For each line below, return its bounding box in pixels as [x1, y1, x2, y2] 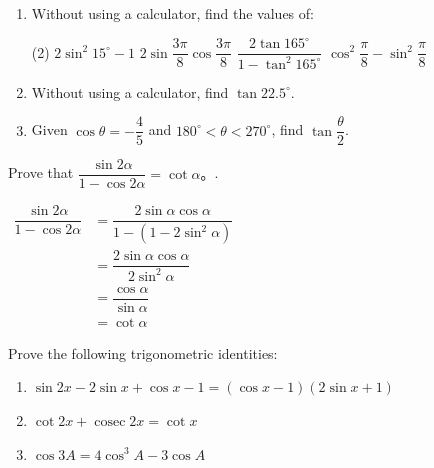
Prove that [8, 162, 74, 183]
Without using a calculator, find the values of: [31, 3, 314, 23]
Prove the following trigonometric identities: [8, 342, 278, 363]
